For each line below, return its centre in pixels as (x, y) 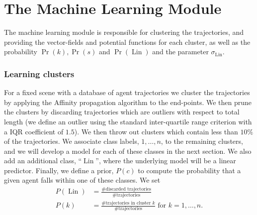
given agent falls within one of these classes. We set (82, 180)
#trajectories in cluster (126, 203)
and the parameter (180, 52)
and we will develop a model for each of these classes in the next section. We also (128, 151)
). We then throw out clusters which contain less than (156, 131)
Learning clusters (39, 73)
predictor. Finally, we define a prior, (59, 170)
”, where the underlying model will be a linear (166, 161)
